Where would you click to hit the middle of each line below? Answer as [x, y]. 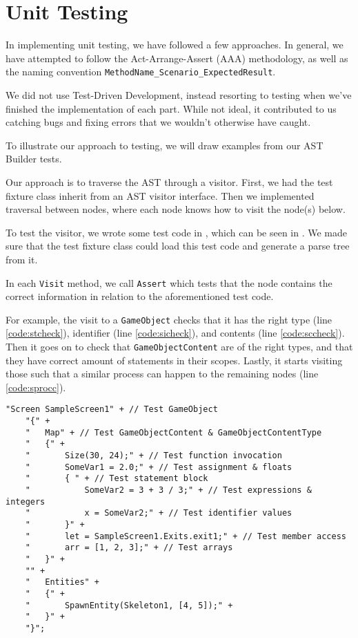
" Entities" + [62, 582]
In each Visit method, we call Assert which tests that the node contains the [169, 282]
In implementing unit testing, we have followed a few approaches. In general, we [175, 45]
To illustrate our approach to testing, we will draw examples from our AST [165, 145]
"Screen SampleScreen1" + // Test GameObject [112, 410]
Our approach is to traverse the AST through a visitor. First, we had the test [169, 181]
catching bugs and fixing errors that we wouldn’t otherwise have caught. [158, 122]
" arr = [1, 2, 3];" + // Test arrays [129, 548]
